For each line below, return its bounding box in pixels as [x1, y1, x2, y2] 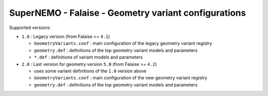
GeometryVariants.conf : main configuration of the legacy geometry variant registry [34, 40, 212, 46]
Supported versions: [9, 25, 51, 31]
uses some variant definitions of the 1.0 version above [34, 68, 146, 74]
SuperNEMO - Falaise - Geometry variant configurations [9, 7, 246, 18]
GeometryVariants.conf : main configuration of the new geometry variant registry [34, 75, 207, 81]
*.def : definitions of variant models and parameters [34, 54, 143, 60]
